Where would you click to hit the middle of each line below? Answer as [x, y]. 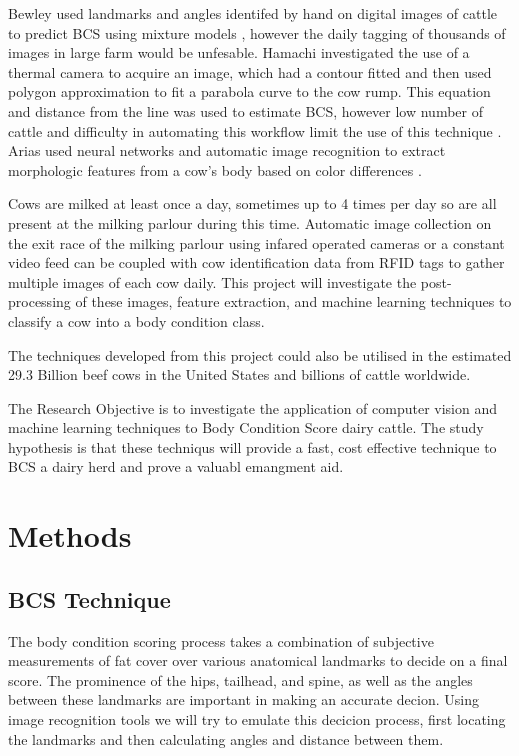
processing [39, 301]
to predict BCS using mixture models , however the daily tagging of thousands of [257, 32]
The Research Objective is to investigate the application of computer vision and [253, 407]
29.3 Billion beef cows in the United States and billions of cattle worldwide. [239, 374]
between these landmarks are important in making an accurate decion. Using [243, 699]
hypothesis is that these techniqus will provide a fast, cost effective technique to [252, 446]
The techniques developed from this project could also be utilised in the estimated [260, 354]
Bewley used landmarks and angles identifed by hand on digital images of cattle [252, 13]
